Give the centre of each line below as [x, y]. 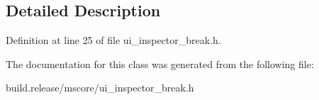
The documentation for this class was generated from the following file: [160, 63]
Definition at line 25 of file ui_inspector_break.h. [113, 40]
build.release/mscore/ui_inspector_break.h [100, 88]
